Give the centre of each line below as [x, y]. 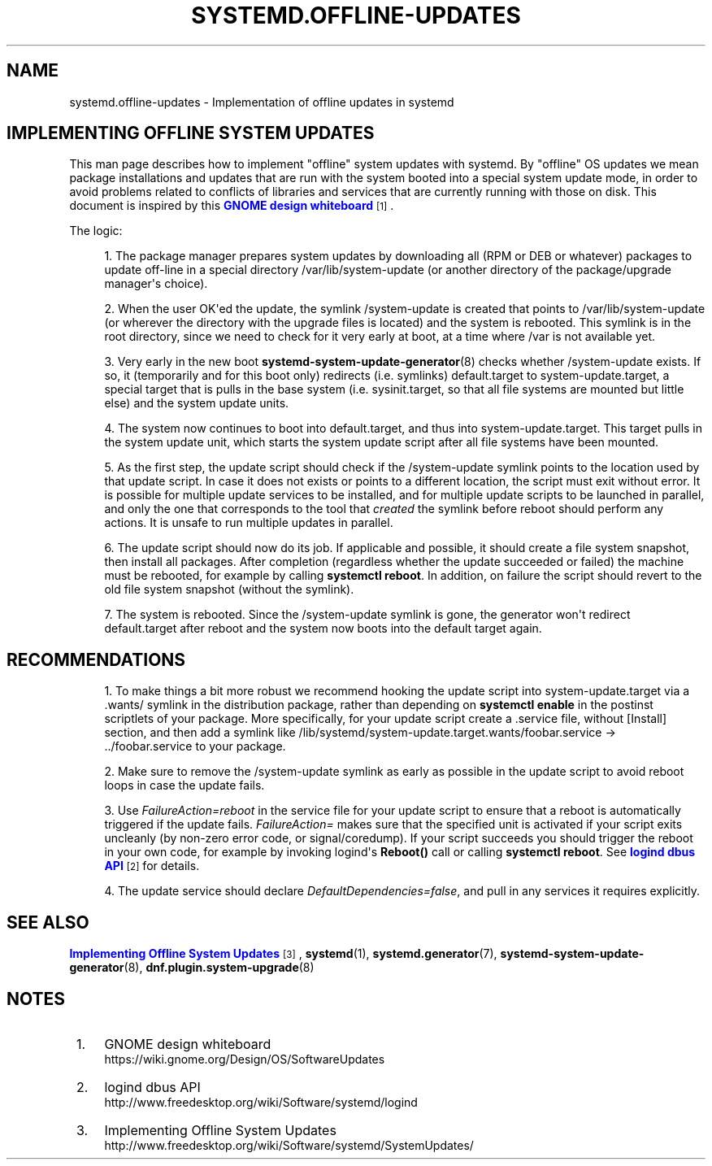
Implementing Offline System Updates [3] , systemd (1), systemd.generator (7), [283, 954]
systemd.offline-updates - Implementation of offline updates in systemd [262, 102]
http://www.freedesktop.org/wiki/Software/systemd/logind [261, 1102]
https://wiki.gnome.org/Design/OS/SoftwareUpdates [245, 1059]
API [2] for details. [152, 866]
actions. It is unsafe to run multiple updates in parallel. [249, 523]
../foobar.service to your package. [195, 746]
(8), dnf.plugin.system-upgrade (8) [219, 968]
